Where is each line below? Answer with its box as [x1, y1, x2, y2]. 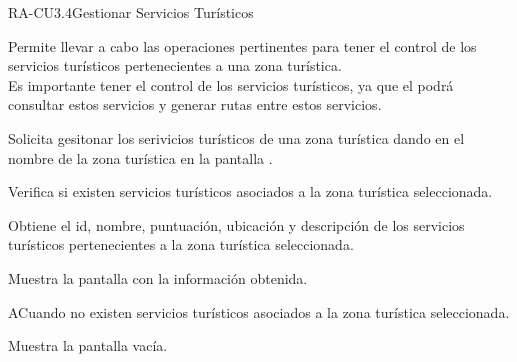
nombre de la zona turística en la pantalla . [8, 147, 273, 168]
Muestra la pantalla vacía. [8, 335, 168, 356]
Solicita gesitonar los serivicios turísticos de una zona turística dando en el [8, 127, 465, 148]
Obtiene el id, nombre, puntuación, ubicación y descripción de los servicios [8, 214, 465, 235]
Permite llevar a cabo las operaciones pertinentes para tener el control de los [8, 35, 477, 56]
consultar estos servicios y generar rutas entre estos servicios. [8, 94, 382, 115]
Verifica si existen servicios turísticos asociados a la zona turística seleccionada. [8, 181, 493, 202]
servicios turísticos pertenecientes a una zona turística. [8, 55, 342, 76]
